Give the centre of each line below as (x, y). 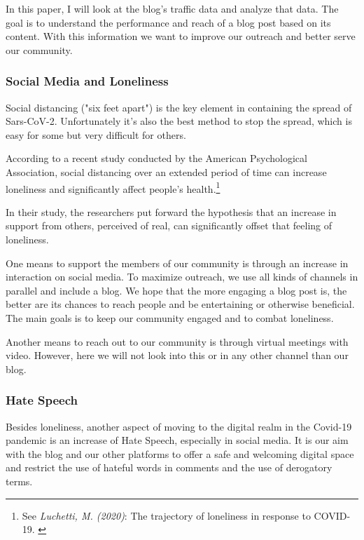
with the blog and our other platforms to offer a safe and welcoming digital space (180, 453)
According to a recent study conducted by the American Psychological (156, 158)
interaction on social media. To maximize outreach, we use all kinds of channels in (182, 277)
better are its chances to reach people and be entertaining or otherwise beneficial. (180, 304)
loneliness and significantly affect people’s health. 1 (113, 187)
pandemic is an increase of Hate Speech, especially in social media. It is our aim (177, 440)
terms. (19, 481)
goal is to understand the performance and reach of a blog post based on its (168, 22)
